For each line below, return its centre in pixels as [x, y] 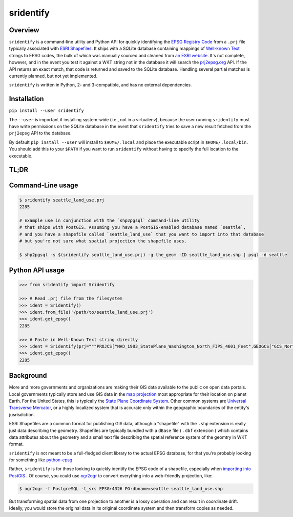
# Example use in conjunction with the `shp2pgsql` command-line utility [109, 220]
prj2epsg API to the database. [40, 133]
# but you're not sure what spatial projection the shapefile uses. [103, 241]
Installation [26, 99]
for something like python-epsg [41, 460]
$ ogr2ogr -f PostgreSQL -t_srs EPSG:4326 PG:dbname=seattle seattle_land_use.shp [121, 488]
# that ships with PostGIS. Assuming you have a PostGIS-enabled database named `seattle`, [133, 227]
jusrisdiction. [22, 414]
